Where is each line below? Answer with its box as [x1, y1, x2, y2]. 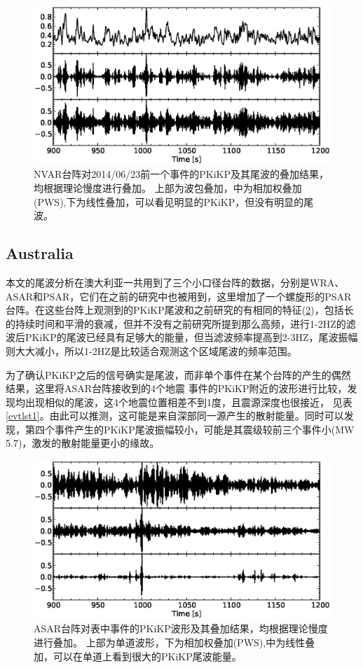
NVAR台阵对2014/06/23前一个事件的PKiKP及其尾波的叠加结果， [34, 167, 329, 181]
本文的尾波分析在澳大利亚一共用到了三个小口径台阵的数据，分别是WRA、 [6, 274, 345, 289]
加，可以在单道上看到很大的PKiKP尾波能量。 [34, 648, 242, 663]
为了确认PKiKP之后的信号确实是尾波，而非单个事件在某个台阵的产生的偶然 [6, 367, 351, 382]
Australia [6, 242, 74, 264]
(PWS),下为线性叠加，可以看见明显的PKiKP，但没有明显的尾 [34, 194, 314, 209]
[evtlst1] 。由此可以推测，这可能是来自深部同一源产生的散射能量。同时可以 [6, 408, 344, 423]
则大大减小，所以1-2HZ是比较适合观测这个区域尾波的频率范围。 [6, 343, 297, 358]
